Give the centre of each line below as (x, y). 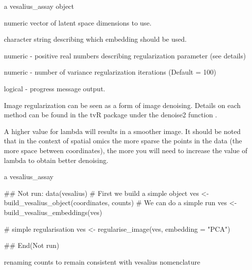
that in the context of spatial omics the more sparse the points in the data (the (123, 141)
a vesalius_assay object (39, 6)
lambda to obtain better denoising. (56, 160)
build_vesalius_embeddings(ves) (53, 212)
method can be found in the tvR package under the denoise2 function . (111, 115)
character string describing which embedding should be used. (95, 39)
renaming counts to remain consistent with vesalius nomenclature (102, 261)
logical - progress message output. (55, 88)
